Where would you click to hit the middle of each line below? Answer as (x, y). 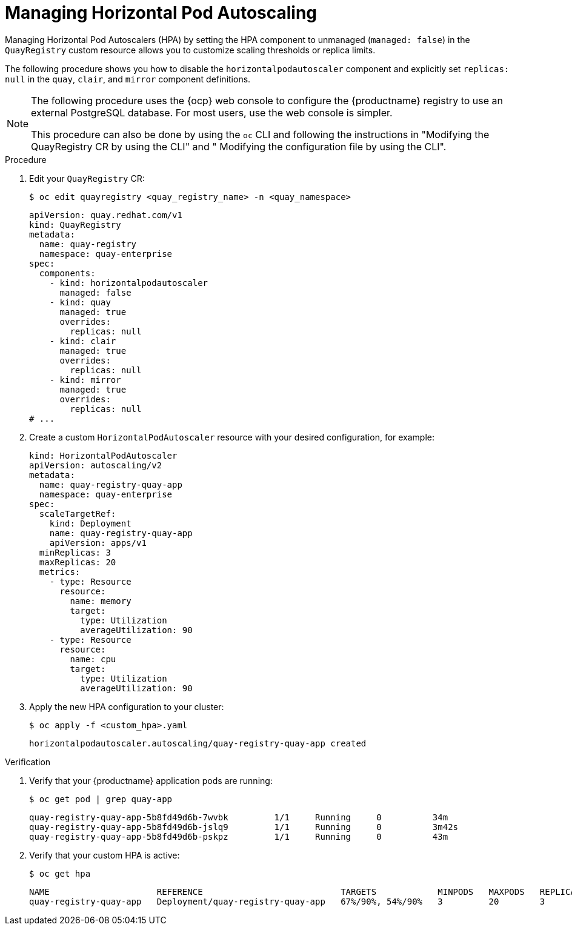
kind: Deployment (90, 523)
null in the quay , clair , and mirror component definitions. (128, 79)
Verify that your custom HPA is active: (105, 855)
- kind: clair (83, 341)
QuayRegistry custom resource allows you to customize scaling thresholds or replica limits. (190, 50)
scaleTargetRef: (78, 513)
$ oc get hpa (60, 873)
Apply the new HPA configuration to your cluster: (127, 706)
